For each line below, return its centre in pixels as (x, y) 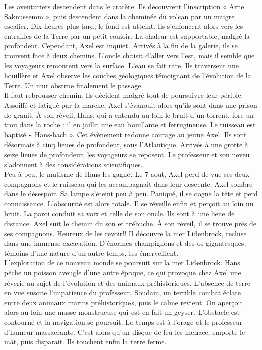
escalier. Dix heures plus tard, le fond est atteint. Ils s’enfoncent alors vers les (124, 26)
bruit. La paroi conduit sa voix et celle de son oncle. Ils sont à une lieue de (119, 213)
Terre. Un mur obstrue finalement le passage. (74, 85)
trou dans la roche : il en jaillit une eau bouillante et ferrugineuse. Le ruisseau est (130, 125)
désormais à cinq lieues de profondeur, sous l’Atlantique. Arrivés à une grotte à (126, 144)
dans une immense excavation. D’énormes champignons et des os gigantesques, (125, 243)
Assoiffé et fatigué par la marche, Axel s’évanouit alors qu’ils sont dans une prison (131, 104)
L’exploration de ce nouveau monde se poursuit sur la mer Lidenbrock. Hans (122, 263)
